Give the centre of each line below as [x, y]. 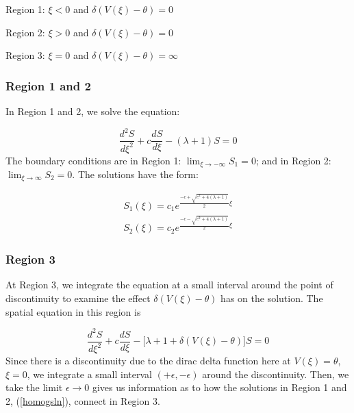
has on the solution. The [272, 298]
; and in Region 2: [293, 160]
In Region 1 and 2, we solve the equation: [93, 111]
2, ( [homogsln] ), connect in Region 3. [83, 400]
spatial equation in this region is [73, 311]
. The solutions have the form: [135, 174]
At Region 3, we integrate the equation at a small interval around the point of [169, 285]
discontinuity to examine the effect [78, 298]
